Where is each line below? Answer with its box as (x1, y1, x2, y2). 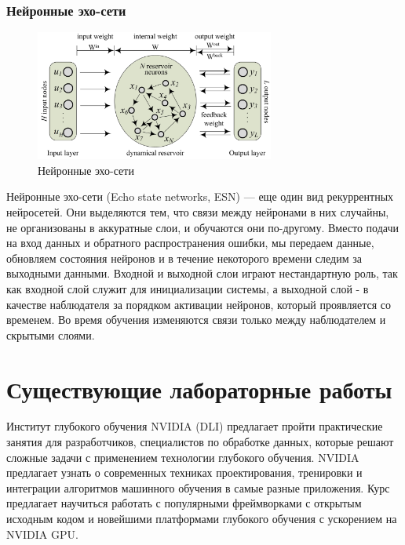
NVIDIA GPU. (6, 525, 78, 542)
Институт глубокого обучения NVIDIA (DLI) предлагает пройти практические (6, 418, 383, 434)
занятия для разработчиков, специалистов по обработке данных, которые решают (6, 434, 394, 450)
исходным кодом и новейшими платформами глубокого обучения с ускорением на (6, 510, 397, 527)
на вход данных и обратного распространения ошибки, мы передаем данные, (6, 234, 374, 251)
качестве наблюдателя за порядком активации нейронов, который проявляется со (6, 296, 392, 312)
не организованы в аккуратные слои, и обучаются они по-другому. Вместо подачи (6, 219, 399, 235)
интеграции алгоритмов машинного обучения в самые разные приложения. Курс (6, 479, 390, 496)
